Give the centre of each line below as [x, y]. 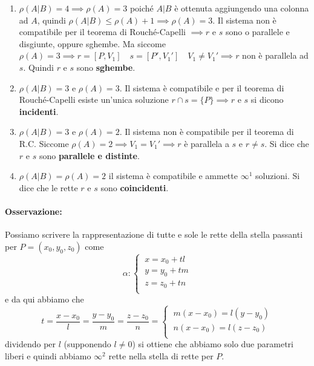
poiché [142, 8]
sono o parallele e [257, 32]
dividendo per [31, 344]
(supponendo [87, 344]
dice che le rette [48, 187]
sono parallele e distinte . [89, 155]
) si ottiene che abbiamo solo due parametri [213, 344]
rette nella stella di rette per [161, 355]
